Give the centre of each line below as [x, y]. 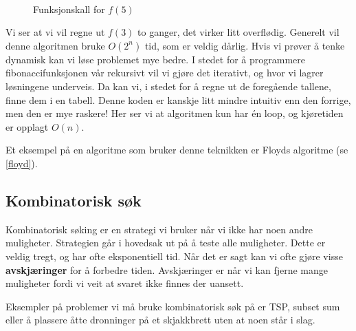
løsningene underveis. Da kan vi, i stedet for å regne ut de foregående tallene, [168, 86]
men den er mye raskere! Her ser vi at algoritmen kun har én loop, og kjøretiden [175, 113]
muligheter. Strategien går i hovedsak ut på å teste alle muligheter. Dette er [166, 243]
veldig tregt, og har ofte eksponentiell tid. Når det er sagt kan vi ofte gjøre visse [174, 256]
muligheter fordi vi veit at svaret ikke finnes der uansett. [125, 283]
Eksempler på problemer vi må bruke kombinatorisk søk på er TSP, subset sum [173, 306]
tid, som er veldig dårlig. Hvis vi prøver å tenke [245, 45]
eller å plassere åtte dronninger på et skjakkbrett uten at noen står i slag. [160, 320]
